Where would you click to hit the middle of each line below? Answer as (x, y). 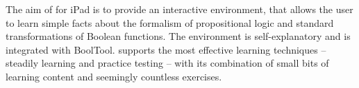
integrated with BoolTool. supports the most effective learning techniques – (166, 49)
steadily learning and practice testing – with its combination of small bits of (167, 63)
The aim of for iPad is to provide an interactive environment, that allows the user (179, 9)
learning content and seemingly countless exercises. (114, 76)
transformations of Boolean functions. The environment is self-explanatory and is (178, 36)
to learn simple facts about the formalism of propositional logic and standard (170, 22)
